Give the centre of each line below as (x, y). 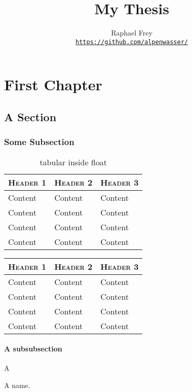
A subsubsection (33, 349)
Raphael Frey (132, 33)
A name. (17, 385)
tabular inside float (73, 162)
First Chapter (53, 84)
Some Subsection (39, 142)
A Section (30, 116)
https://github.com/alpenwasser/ (132, 42)
